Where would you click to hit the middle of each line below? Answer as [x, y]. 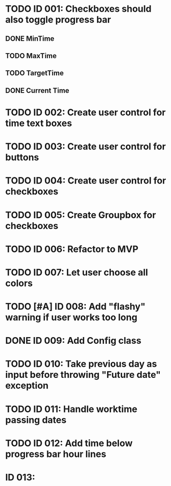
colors [19, 283]
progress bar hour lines [56, 454]
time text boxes [39, 123]
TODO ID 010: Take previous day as [81, 364]
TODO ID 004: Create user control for [86, 181]
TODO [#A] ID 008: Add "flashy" [75, 307]
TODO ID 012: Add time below [69, 443]
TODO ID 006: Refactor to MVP [72, 249]
